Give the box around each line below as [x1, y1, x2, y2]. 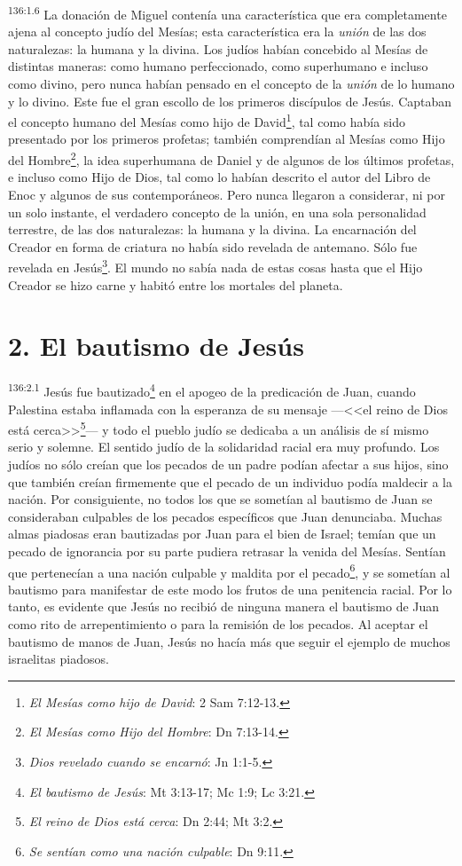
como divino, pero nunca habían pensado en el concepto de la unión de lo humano [8, 75, 455, 93]
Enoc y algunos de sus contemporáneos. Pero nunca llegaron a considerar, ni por [8, 185, 445, 203]
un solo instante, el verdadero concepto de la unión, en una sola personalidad [8, 202, 427, 221]
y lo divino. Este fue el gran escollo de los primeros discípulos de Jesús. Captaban [8, 91, 452, 110]
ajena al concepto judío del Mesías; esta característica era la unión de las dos [8, 22, 427, 41]
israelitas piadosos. [8, 649, 109, 668]
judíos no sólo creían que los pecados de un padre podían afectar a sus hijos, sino [8, 454, 449, 473]
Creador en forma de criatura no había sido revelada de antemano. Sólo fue [8, 237, 418, 256]
